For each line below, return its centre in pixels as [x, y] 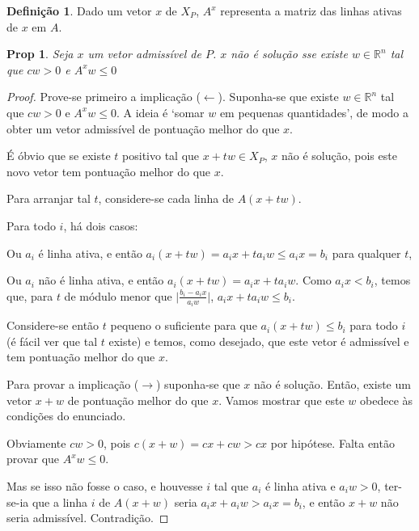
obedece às [387, 400]
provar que [33, 459]
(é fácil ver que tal [52, 341]
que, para [30, 295]
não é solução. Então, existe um [332, 383]
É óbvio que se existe [59, 156]
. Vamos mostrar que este [281, 400]
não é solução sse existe [289, 54]
